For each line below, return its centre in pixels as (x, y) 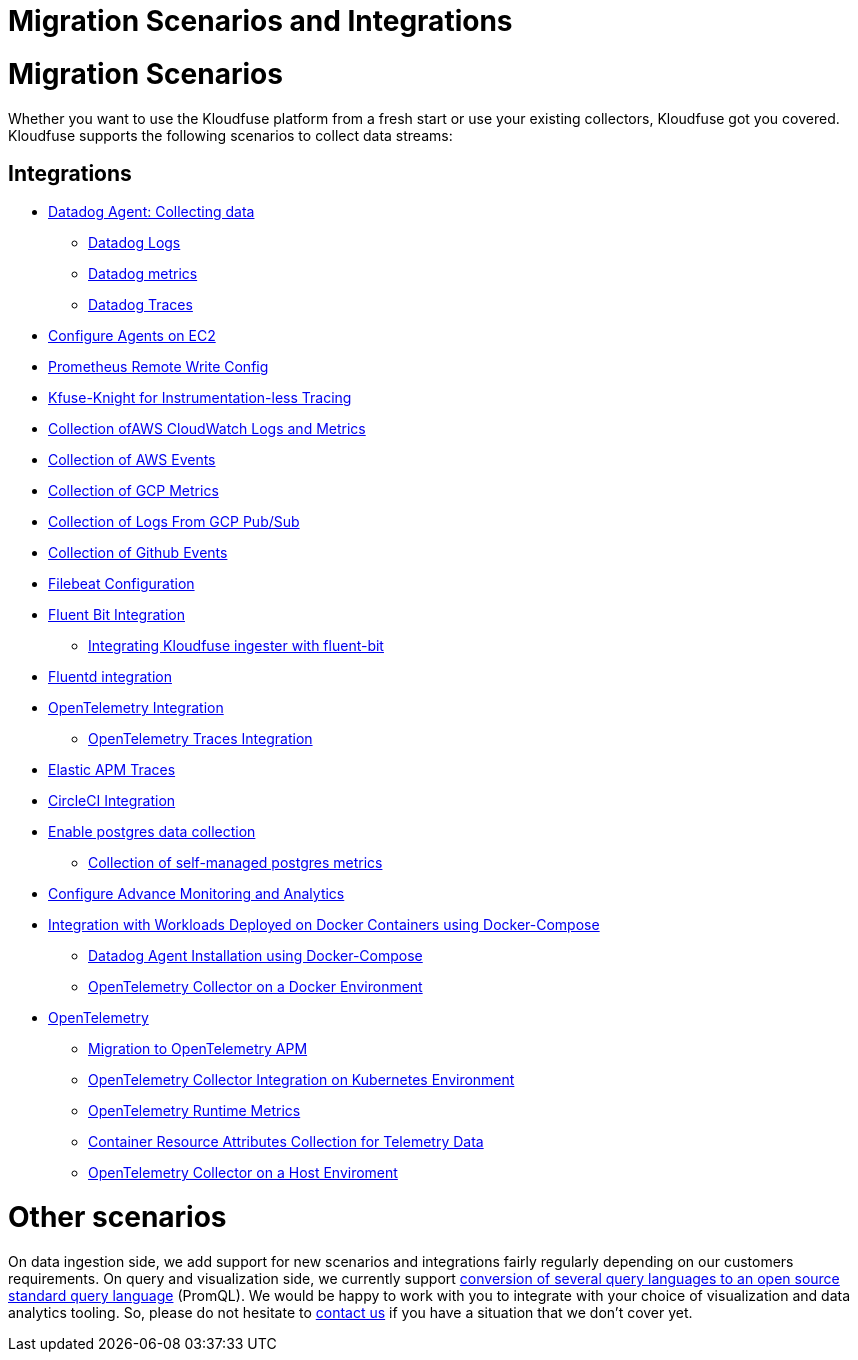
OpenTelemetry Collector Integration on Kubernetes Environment (301, 1080)
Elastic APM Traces (112, 770)
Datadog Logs (134, 243)
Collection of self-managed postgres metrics (235, 863)
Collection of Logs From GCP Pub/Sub (174, 522)
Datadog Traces (140, 305)
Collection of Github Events (138, 553)
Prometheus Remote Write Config (158, 367)
